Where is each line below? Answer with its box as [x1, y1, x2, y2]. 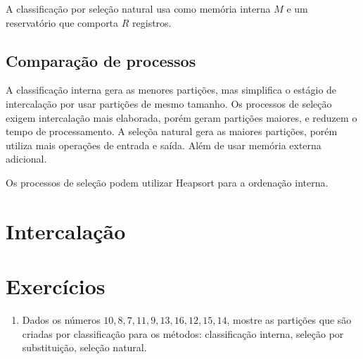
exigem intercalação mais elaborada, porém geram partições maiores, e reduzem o [6, 110, 357, 125]
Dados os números [22, 313, 101, 327]
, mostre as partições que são [227, 313, 352, 327]
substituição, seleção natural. [22, 340, 147, 355]
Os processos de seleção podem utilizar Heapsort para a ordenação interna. [6, 175, 329, 189]
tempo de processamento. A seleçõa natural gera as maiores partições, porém [6, 124, 338, 139]
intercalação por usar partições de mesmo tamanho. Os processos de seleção [6, 96, 332, 111]
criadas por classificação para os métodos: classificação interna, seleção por [22, 326, 344, 341]
